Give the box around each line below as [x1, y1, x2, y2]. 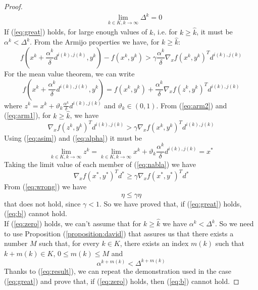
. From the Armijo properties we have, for [30, 36, 160, 47]
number [4, 238, 28, 248]
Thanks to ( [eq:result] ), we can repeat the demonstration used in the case [4, 265, 232, 276]
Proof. [4, 1, 23, 11]
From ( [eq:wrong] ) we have [4, 181, 87, 192]
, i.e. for [153, 26, 178, 37]
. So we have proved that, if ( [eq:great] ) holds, [99, 198, 242, 209]
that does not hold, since [4, 198, 81, 209]
